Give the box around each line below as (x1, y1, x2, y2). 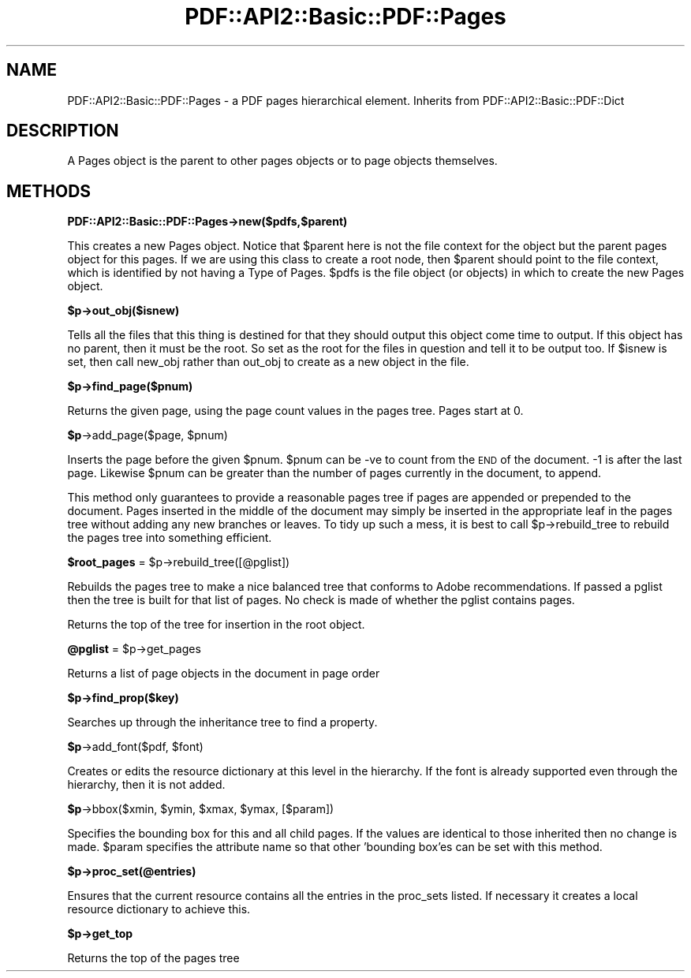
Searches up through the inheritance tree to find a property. (67, 715, 378, 730)
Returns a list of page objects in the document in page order (67, 666, 380, 681)
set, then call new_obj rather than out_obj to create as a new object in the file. (67, 355, 469, 369)
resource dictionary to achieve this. (67, 902, 251, 916)
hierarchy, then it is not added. (67, 778, 226, 792)
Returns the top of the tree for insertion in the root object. (67, 618, 365, 632)
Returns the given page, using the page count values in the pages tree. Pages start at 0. (67, 404, 524, 418)
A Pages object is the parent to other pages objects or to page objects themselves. (67, 154, 498, 168)
